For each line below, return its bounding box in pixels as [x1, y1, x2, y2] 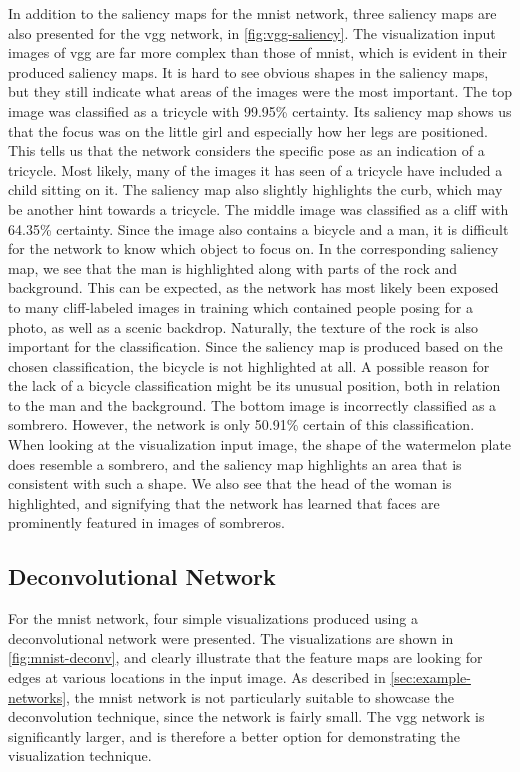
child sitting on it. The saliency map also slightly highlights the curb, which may [8, 179, 503, 200]
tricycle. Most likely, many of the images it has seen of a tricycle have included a [8, 159, 503, 180]
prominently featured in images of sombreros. [8, 512, 285, 533]
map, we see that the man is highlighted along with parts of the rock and [8, 257, 458, 278]
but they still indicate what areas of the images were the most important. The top [8, 81, 512, 102]
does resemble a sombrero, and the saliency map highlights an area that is [8, 453, 462, 474]
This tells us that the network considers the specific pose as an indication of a [8, 140, 485, 161]
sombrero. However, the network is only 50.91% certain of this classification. [8, 414, 475, 435]
